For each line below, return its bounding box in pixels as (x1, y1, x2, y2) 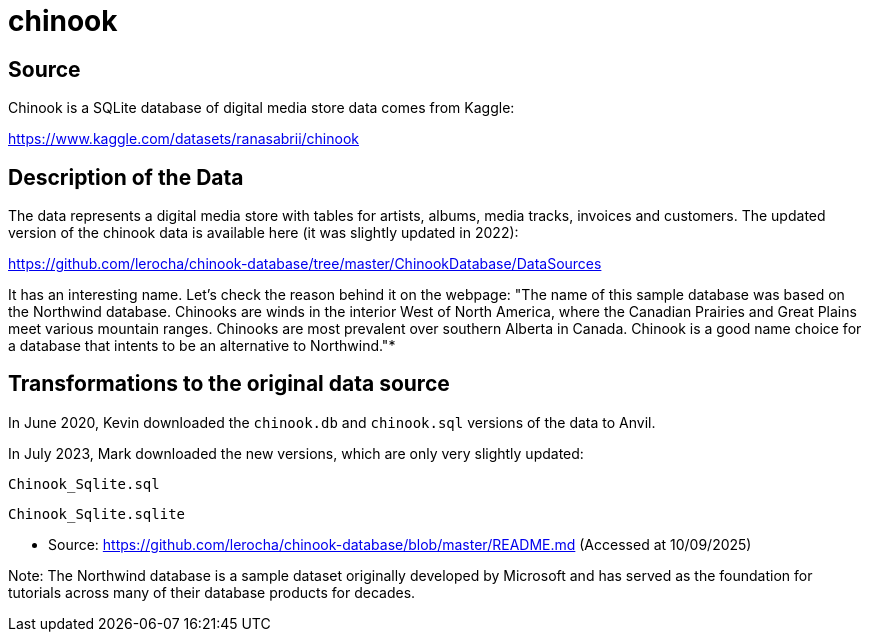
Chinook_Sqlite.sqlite (8, 505, 186, 522)
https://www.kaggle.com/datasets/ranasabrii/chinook (8, 130, 360, 148)
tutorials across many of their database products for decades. (8, 583, 416, 601)
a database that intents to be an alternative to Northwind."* (8, 337, 396, 355)
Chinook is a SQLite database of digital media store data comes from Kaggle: (8, 99, 515, 117)
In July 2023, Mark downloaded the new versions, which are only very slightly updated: (8, 444, 584, 462)
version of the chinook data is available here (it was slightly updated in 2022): (8, 224, 519, 242)
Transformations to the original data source (8, 371, 450, 397)
